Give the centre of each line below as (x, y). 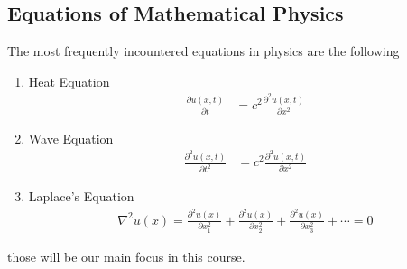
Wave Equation (71, 138)
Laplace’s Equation (81, 196)
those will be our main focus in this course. (126, 256)
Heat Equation (69, 81)
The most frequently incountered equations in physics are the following (203, 51)
